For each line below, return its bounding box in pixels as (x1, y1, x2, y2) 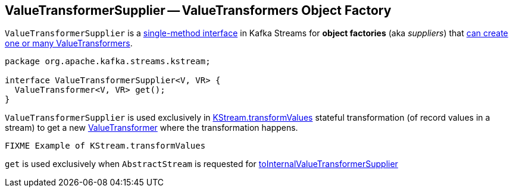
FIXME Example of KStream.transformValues (5, 141, 206, 151)
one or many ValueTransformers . (5, 38, 133, 49)
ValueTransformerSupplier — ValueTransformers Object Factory (5, 3, 392, 18)
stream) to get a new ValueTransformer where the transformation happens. (5, 122, 298, 133)
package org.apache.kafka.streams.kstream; (5, 56, 211, 67)
